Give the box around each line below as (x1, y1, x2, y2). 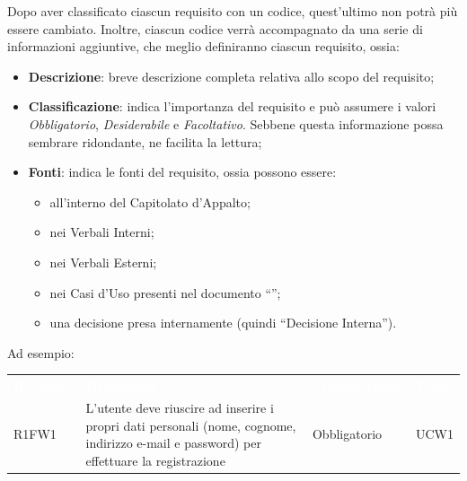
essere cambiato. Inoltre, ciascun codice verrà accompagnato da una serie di (7, 19, 423, 38)
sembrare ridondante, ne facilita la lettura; (28, 132, 262, 151)
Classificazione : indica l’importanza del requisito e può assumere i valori (28, 97, 436, 116)
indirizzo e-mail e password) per (85, 433, 261, 452)
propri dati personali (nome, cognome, (85, 415, 296, 434)
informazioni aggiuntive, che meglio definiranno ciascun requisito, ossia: (7, 37, 400, 56)
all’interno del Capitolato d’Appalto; (49, 192, 251, 211)
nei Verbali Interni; (49, 223, 154, 241)
